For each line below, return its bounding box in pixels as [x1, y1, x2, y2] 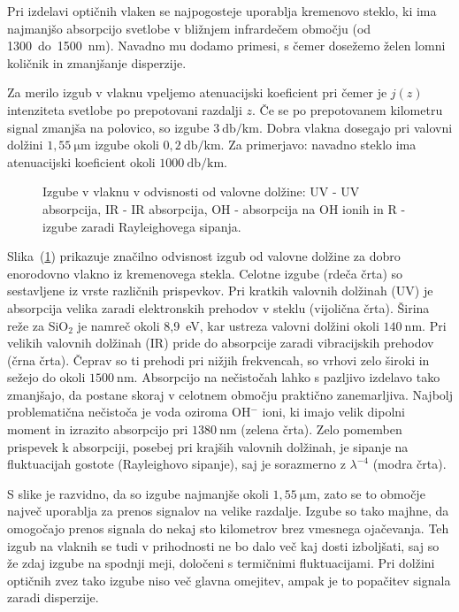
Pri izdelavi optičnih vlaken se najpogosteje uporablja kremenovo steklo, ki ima [7, 2, 437, 19]
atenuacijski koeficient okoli [7, 152, 156, 171]
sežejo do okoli [7, 368, 86, 386]
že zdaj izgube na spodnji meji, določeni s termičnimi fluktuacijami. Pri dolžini [7, 554, 435, 572]
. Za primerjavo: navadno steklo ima [220, 135, 417, 154]
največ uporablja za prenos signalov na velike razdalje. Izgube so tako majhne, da [7, 501, 449, 520]
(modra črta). [372, 455, 447, 473]
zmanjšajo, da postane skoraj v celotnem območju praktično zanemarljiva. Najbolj [7, 385, 453, 403]
